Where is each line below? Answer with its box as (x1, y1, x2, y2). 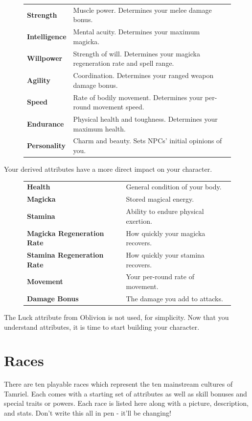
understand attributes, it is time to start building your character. (4, 321, 200, 332)
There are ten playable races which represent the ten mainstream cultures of (4, 379, 233, 389)
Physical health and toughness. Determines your (73, 113, 218, 124)
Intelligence (27, 31, 67, 41)
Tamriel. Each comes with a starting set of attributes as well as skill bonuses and (4, 388, 247, 398)
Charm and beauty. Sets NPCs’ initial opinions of (73, 135, 222, 146)
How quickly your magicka (126, 228, 206, 238)
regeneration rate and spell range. (73, 58, 174, 68)
